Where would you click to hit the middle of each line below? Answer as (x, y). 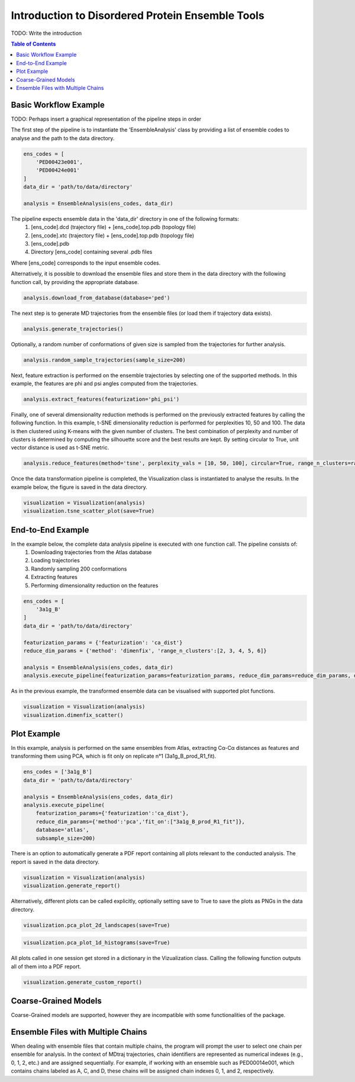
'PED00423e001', (59, 162)
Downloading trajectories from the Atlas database (91, 552)
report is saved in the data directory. (55, 862)
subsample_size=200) (66, 838)
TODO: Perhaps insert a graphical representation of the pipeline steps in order (106, 119)
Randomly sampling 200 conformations (79, 569)
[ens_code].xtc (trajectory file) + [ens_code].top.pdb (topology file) (113, 235)
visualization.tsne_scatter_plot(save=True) (89, 511)
